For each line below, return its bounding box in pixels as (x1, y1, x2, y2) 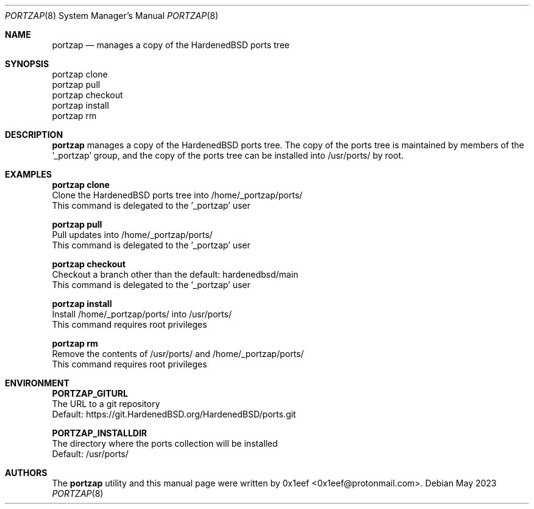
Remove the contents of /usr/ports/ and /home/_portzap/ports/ (52, 348, 304, 359)
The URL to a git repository (52, 399, 160, 409)
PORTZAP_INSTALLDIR (52, 428, 148, 438)
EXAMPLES (5, 169, 52, 179)
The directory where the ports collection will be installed (52, 438, 278, 449)
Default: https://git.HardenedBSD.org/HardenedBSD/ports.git (52, 409, 296, 419)
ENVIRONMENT (5, 378, 69, 388)
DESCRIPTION (5, 129, 63, 140)
